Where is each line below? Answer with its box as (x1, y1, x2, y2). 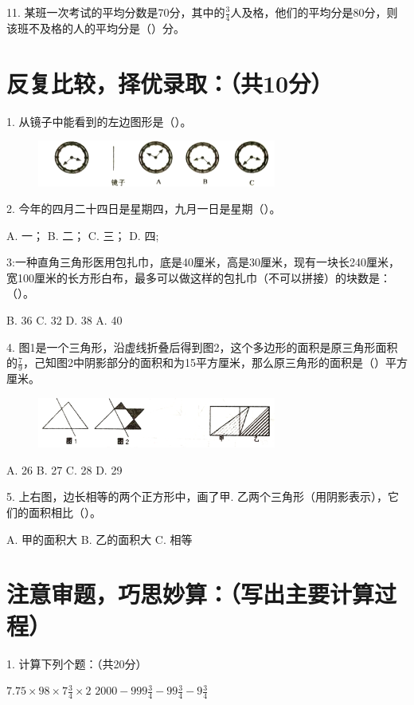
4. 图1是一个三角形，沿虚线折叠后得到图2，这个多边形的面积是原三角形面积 (6, 338, 398, 355)
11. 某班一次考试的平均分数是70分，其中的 (6, 4, 225, 20)
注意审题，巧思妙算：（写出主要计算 (6, 577, 375, 610)
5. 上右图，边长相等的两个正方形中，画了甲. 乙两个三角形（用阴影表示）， (6, 488, 389, 505)
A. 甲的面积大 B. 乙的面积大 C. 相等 (6, 530, 193, 547)
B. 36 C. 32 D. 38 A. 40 (6, 312, 123, 329)
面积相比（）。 (28, 504, 101, 521)
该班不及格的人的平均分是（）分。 (6, 19, 185, 36)
